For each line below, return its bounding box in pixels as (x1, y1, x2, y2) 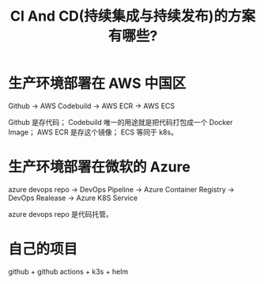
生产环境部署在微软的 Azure (8, 158, 191, 176)
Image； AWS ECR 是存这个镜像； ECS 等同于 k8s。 (8, 127, 178, 137)
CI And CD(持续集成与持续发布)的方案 (10, 7, 255, 25)
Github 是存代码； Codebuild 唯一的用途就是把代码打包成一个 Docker (8, 117, 233, 127)
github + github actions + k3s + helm (8, 267, 129, 276)
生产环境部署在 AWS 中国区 (8, 74, 187, 93)
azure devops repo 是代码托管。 (8, 209, 113, 218)
